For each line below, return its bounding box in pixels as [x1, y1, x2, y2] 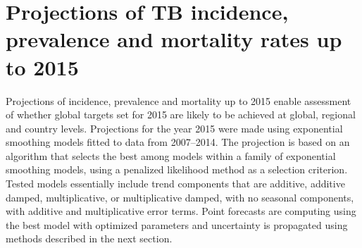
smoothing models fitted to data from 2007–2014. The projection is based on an [6, 135, 350, 149]
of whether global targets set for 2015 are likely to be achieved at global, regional [6, 107, 356, 122]
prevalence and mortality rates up [6, 25, 342, 54]
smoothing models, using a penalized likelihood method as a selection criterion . [6, 162, 348, 177]
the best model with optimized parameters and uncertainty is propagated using [6, 217, 348, 232]
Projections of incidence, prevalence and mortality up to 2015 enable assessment [6, 93, 351, 108]
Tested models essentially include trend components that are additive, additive [6, 176, 345, 191]
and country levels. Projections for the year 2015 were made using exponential [6, 120, 343, 135]
